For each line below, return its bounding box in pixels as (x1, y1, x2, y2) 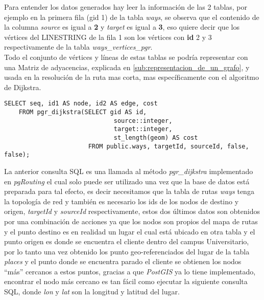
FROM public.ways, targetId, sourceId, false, (88, 142, 249, 150)
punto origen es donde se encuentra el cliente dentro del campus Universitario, (4, 236, 249, 247)
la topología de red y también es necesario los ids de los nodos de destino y (4, 196, 239, 206)
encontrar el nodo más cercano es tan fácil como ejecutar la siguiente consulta (4, 276, 248, 287)
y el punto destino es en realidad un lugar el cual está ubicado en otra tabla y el (4, 226, 255, 237)
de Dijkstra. (4, 81, 41, 92)
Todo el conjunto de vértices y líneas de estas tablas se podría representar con (4, 51, 248, 62)
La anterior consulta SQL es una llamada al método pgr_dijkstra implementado (4, 165, 253, 176)
